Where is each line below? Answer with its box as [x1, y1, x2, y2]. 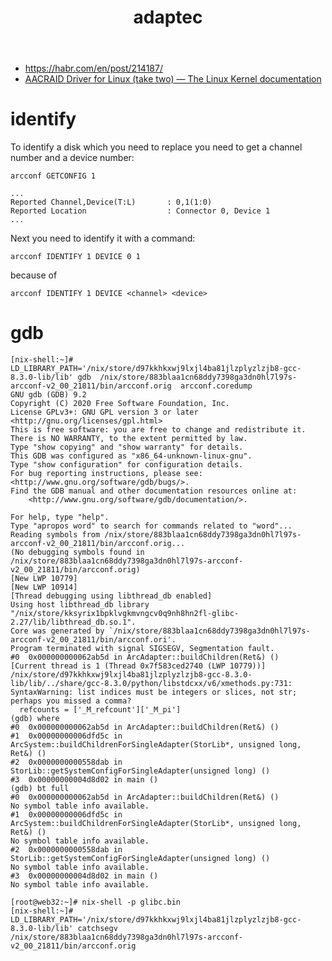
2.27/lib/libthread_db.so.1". [10, 617, 137, 628]
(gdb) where [10, 714, 60, 724]
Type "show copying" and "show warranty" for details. [10, 442, 244, 453]
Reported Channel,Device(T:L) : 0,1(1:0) [10, 197, 213, 208]
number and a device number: [10, 152, 135, 164]
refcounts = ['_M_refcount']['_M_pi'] [19, 705, 182, 715]
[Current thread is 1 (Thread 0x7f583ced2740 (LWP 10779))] [10, 661, 267, 671]
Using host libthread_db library [10, 600, 150, 610]
